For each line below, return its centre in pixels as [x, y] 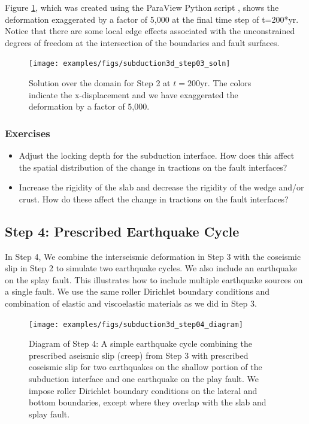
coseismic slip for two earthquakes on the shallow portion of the [146, 367]
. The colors [229, 83]
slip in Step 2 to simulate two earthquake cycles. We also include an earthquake [151, 268]
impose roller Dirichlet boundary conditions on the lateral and [143, 390]
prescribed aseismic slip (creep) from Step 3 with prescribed [139, 355]
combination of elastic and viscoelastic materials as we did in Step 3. [131, 303]
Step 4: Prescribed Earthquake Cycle [122, 231]
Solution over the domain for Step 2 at [100, 83]
